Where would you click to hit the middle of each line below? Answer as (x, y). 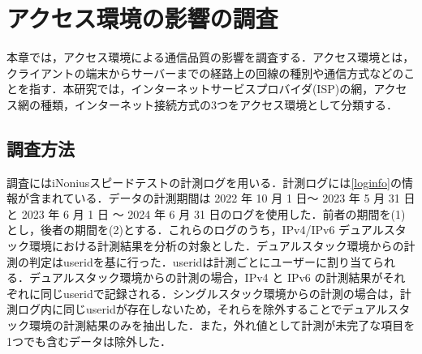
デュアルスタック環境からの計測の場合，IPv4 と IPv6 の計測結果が (206, 277)
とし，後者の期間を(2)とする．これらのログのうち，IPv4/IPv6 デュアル (195, 230)
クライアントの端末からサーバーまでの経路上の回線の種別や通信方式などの (205, 73)
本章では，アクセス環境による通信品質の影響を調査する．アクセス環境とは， (211, 57)
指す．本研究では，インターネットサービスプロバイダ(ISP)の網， (201, 89)
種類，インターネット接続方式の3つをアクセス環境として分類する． (219, 104)
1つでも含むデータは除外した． (89, 341)
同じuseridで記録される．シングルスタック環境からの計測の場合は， (220, 293)
